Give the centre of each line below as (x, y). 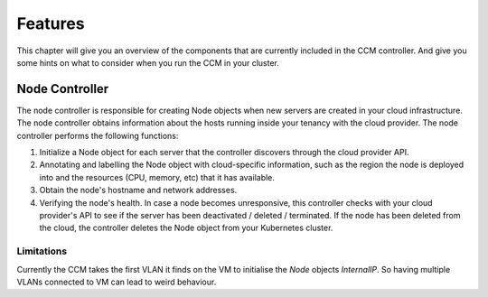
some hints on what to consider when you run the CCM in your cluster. (148, 62)
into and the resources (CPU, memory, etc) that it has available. (157, 177)
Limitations (42, 251)
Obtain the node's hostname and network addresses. (138, 190)
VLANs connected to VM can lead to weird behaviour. (117, 282)
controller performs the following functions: (98, 135)
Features (51, 23)
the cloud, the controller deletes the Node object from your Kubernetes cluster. (186, 228)
